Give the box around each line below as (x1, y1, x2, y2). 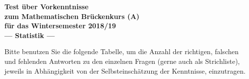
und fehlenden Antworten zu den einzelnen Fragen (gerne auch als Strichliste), (4, 56, 240, 66)
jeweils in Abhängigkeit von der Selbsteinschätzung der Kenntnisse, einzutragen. (4, 65, 246, 76)
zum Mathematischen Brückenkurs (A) (4, 11, 139, 21)
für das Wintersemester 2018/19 (4, 20, 116, 31)
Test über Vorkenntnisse (4, 1, 89, 11)
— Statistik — (4, 30, 55, 40)
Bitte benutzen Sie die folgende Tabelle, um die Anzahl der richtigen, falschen (4, 46, 239, 57)
